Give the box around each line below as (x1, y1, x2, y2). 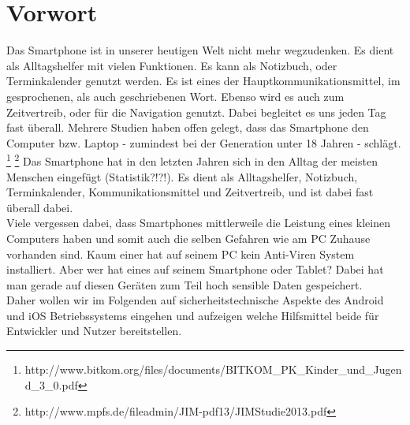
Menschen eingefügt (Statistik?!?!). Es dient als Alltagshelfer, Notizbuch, (6, 168, 358, 185)
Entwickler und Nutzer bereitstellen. (6, 322, 182, 339)
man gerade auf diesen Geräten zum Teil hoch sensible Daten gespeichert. (6, 276, 363, 293)
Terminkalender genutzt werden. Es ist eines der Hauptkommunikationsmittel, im (6, 73, 401, 89)
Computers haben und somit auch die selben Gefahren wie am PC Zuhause (6, 229, 371, 246)
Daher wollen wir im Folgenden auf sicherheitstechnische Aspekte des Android (6, 292, 384, 308)
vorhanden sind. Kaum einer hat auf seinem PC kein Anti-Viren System (6, 245, 355, 262)
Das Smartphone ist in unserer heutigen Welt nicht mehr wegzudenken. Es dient (6, 42, 394, 58)
